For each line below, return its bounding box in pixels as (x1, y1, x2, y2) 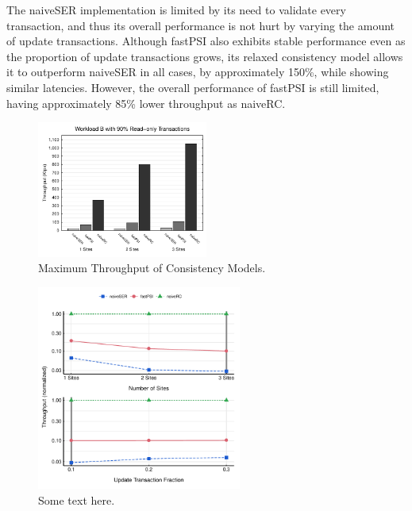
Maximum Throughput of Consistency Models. (38, 259, 266, 276)
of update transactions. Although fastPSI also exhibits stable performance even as (6, 33, 406, 49)
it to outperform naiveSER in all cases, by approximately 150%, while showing (6, 63, 389, 80)
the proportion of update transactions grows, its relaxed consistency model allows (6, 48, 403, 64)
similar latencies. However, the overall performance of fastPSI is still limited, (6, 79, 379, 95)
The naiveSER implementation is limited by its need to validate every (6, 2, 346, 17)
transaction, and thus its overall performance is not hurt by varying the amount (6, 17, 395, 33)
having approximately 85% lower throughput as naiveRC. (6, 94, 286, 111)
